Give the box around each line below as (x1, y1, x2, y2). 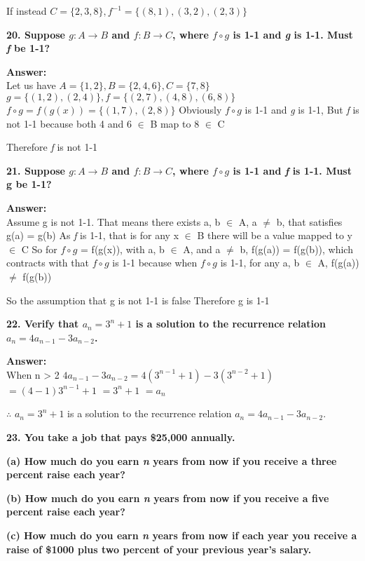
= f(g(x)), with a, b (81, 241, 165, 256)
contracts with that (6, 255, 89, 270)
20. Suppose (6, 27, 65, 41)
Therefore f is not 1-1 (6, 140, 98, 154)
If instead (6, 4, 47, 18)
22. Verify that (6, 316, 79, 331)
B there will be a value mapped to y (197, 228, 352, 243)
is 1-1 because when (112, 255, 198, 270)
